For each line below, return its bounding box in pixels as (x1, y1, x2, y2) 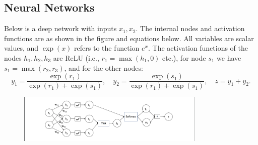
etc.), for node (162, 52, 206, 63)
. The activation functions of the (148, 43, 248, 53)
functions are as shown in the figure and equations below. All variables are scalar (4, 33, 254, 43)
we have (217, 52, 241, 63)
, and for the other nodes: (64, 62, 143, 73)
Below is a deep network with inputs (4, 23, 117, 34)
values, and (4, 43, 39, 53)
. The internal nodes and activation (136, 23, 245, 34)
